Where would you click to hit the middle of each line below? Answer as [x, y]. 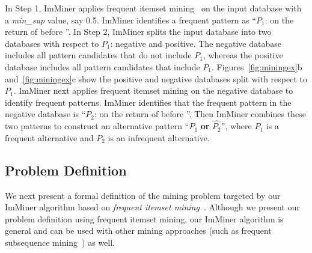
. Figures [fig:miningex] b [257, 66]
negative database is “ [45, 114]
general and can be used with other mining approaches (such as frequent [138, 230]
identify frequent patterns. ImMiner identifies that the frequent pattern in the [148, 102]
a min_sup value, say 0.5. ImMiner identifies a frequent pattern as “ [130, 20]
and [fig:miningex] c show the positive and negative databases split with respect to [156, 78]
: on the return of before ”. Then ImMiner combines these [200, 114]
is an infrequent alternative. [159, 137]
